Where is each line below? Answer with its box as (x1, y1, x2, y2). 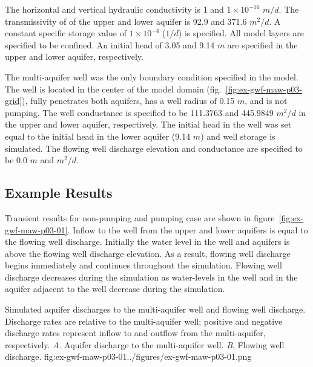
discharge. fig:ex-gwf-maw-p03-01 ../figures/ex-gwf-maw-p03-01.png (5, 350, 252, 363)
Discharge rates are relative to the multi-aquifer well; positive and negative (5, 314, 283, 327)
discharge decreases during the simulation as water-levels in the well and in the (5, 270, 298, 283)
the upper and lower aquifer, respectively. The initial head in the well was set (5, 118, 292, 131)
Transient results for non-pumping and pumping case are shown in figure (5, 211, 275, 224)
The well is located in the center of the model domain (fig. (5, 82, 222, 95)
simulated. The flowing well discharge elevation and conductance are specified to (5, 141, 303, 154)
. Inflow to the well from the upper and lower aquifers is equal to (67, 223, 308, 236)
